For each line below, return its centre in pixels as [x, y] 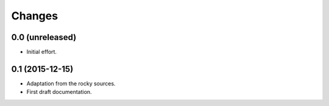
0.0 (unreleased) [44, 37]
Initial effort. [42, 52]
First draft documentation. [59, 92]
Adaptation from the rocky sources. [71, 83]
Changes [34, 16]
